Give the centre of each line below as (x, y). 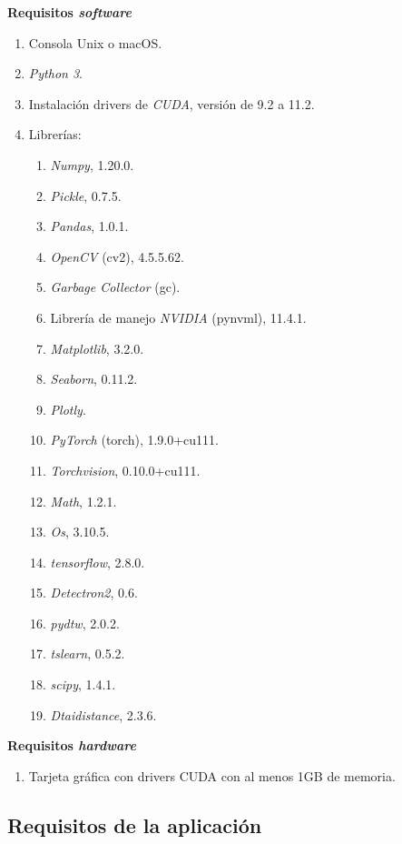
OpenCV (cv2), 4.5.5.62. (117, 256)
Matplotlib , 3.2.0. (97, 348)
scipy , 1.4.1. (83, 684)
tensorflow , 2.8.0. (98, 562)
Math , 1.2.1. (83, 501)
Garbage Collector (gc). (115, 287)
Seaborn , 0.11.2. (94, 379)
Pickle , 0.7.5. (86, 195)
